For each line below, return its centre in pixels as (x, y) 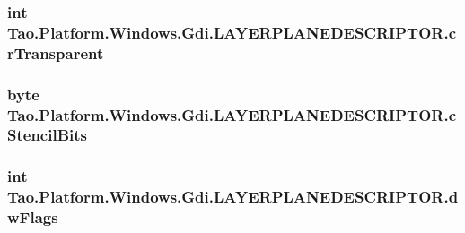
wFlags (33, 217)
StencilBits (47, 135)
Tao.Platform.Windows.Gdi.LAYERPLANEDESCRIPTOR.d (233, 197)
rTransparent (56, 52)
